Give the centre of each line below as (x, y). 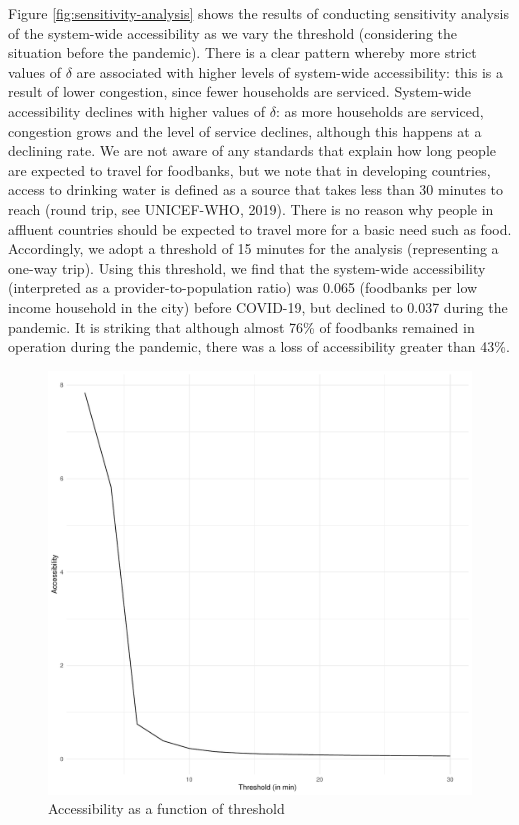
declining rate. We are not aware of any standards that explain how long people (252, 150)
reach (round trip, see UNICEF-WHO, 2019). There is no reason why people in (251, 208)
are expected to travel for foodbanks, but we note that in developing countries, (249, 169)
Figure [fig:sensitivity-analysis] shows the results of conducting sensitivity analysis (258, 13)
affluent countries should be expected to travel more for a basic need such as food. (260, 228)
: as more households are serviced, (379, 110)
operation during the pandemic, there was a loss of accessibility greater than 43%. (259, 346)
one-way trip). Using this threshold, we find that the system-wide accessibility (247, 267)
